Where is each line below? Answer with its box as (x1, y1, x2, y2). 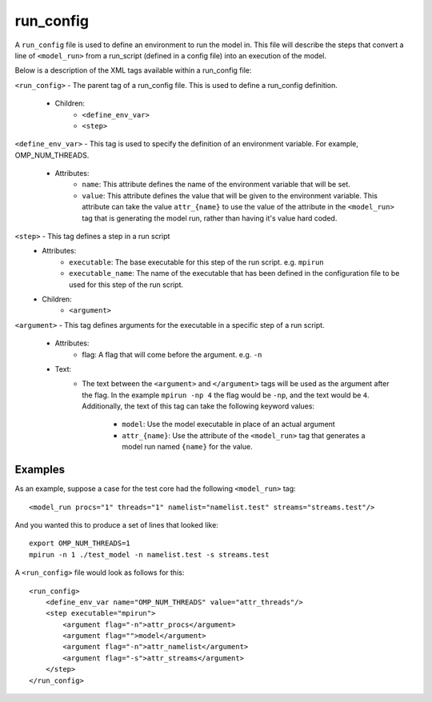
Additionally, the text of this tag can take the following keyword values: (82, 401, 315, 411)
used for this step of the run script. (69, 280, 184, 289)
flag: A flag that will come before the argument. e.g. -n (82, 349, 262, 359)
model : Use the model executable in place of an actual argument (122, 420, 335, 429)
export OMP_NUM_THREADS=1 (29, 539, 131, 548)
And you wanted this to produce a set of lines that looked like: (14, 520, 219, 529)
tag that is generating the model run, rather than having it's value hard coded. (82, 213, 338, 223)
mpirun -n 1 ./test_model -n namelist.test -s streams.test (29, 550, 270, 559)
